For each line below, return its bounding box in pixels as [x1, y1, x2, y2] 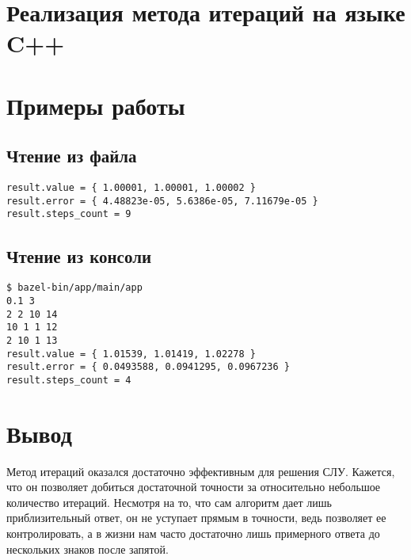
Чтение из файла [6, 143, 137, 168]
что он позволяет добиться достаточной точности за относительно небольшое [6, 478, 381, 495]
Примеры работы [6, 89, 185, 121]
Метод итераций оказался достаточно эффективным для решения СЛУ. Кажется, [6, 463, 395, 479]
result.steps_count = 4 [6, 374, 131, 386]
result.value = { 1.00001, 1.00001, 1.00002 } [6, 182, 256, 194]
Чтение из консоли [6, 243, 152, 268]
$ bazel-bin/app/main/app [6, 282, 143, 294]
